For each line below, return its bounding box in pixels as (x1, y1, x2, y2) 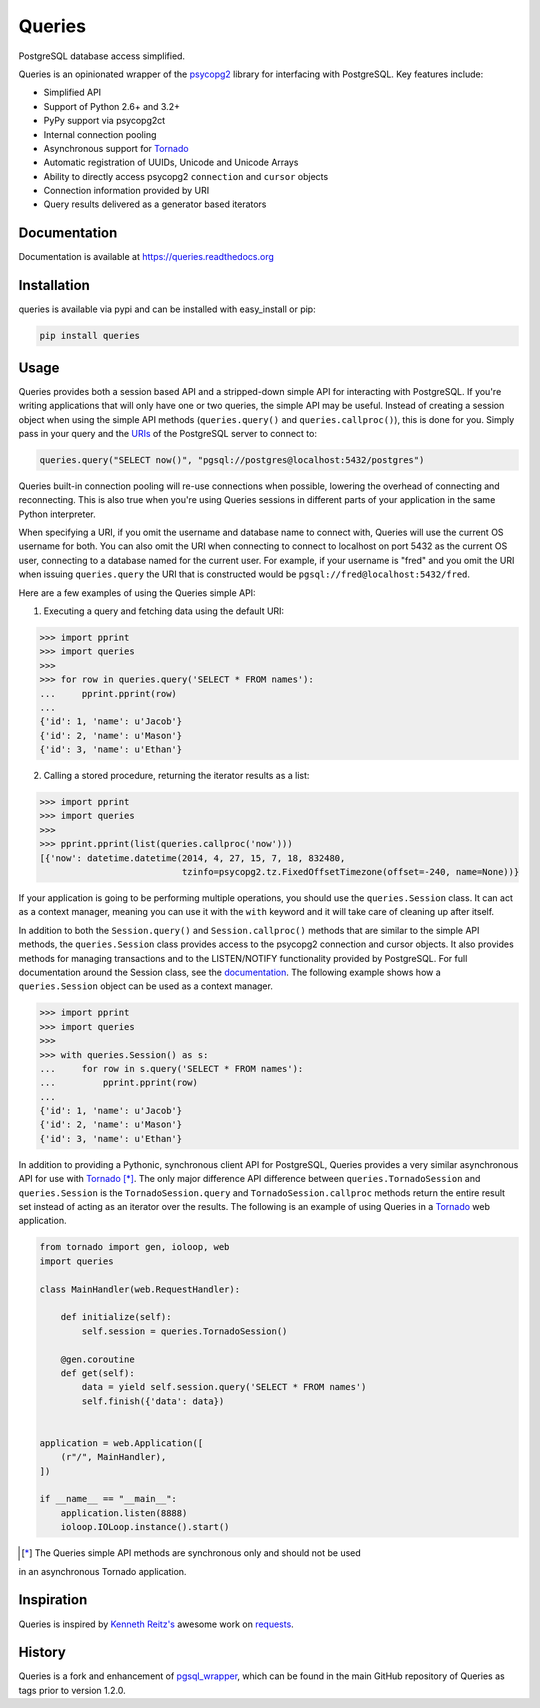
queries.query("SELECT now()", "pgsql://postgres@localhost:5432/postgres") (39, 454, 425, 465)
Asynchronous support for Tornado (43, 142, 189, 154)
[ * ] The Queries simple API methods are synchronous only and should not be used (21, 1547, 362, 1559)
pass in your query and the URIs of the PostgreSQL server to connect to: (18, 427, 317, 439)
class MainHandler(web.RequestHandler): (39, 1283, 240, 1295)
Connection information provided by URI (43, 185, 210, 197)
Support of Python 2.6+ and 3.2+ (43, 100, 180, 112)
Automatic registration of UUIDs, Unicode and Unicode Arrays (43, 156, 299, 169)
